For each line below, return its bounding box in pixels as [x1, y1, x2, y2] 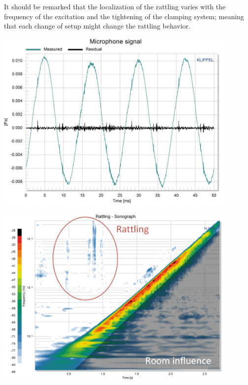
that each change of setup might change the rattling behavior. [4, 21, 190, 31]
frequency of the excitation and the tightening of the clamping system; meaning [4, 11, 244, 21]
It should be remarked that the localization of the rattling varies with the [4, 1, 226, 11]
